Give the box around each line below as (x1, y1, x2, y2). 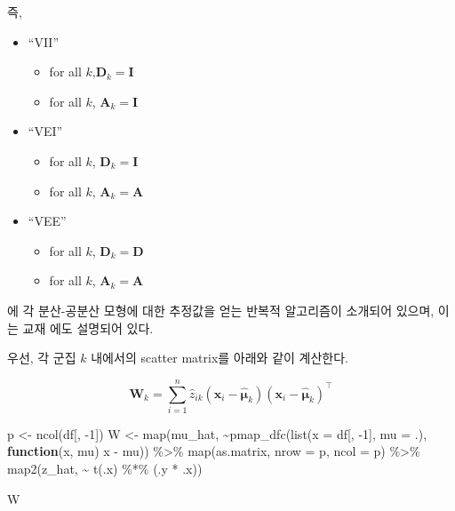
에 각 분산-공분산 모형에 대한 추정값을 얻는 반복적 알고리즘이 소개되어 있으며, (7, 300, 435, 319)
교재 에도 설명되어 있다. (22, 318, 154, 337)
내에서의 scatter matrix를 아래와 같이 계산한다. (91, 348, 348, 367)
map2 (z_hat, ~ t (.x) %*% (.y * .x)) (7, 459, 203, 478)
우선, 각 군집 (7, 348, 76, 367)
